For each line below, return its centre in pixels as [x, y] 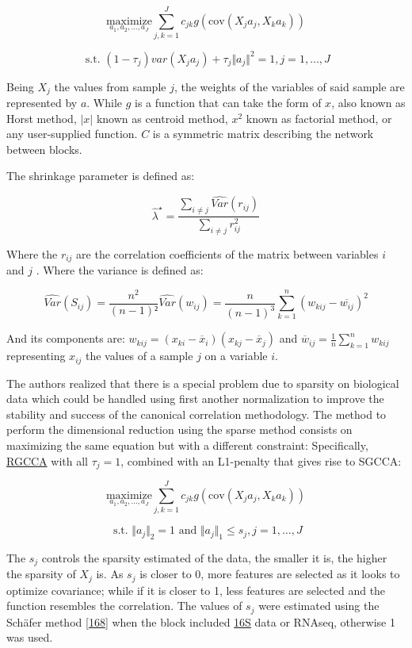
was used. [30, 637]
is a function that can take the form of [228, 103]
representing [36, 356]
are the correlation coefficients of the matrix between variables [227, 253]
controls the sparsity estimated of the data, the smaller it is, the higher [214, 557]
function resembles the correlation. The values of [124, 606]
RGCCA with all [47, 460]
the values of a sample [139, 356]
